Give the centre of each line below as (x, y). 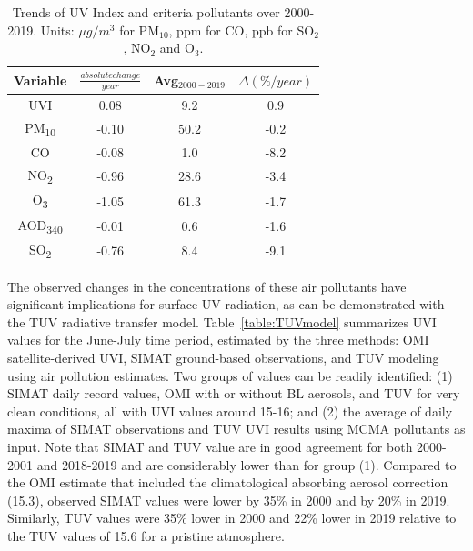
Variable (40, 80)
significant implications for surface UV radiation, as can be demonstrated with (226, 304)
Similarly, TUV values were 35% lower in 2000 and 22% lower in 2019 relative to (232, 518)
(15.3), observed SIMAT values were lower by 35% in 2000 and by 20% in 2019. (229, 500)
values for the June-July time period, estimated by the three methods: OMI (218, 340)
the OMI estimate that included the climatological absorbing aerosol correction (228, 482)
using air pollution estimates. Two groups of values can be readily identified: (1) (230, 375)
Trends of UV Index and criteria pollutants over (146, 12)
